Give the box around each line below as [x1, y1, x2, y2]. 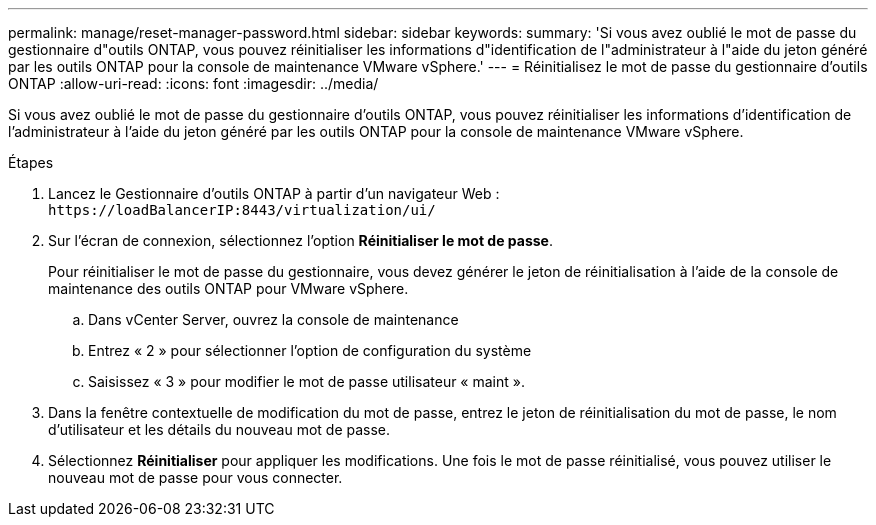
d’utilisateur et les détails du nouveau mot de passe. [48, 421, 391, 438]
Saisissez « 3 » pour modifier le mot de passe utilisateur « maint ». [88, 373, 525, 390]
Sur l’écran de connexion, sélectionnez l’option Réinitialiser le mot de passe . [48, 232, 554, 249]
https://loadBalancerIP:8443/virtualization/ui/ [48, 202, 436, 218]
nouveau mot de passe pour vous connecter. [48, 469, 343, 486]
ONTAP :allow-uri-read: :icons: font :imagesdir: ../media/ [8, 75, 379, 92]
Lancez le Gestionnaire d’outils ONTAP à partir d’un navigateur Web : [48, 185, 500, 202]
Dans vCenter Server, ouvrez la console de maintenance [88, 311, 459, 328]
